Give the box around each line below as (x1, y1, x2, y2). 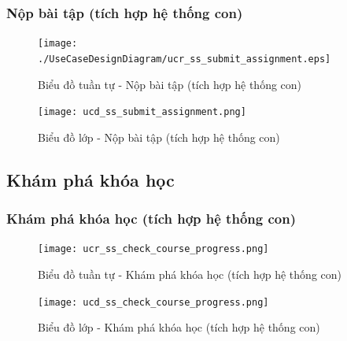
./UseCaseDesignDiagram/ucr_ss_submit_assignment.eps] (38, 53, 331, 65)
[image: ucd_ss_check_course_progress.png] (38, 296, 269, 308)
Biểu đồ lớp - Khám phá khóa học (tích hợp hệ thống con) (38, 319, 320, 335)
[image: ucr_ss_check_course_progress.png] (38, 243, 269, 255)
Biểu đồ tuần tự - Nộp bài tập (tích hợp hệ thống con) (38, 76, 302, 92)
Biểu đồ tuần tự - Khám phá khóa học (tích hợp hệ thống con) (38, 266, 341, 283)
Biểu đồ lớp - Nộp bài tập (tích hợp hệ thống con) (38, 128, 280, 145)
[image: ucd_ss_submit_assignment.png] (38, 106, 246, 118)
